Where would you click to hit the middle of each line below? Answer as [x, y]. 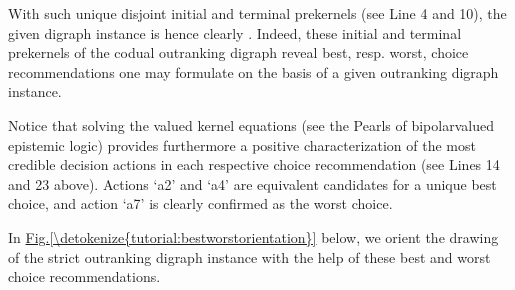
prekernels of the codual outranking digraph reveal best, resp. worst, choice [238, 52]
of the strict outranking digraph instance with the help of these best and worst [249, 256]
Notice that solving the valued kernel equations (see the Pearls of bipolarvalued [251, 124]
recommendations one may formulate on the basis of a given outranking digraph [253, 71]
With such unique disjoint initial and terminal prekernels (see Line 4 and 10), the [257, 13]
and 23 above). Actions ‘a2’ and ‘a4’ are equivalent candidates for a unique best [252, 183]
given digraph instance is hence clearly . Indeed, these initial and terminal [235, 32]
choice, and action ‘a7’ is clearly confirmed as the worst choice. [200, 203]
